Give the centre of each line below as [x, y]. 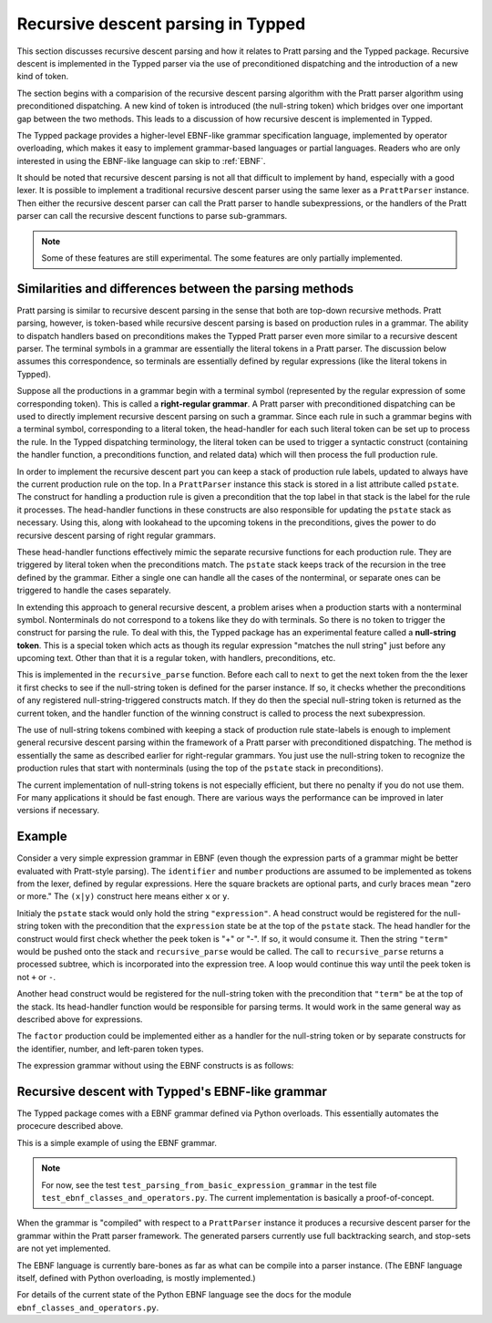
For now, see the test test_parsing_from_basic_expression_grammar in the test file [209, 1184]
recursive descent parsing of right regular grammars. [116, 535]
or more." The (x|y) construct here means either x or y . [123, 896]
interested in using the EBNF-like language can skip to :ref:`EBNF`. [141, 160]
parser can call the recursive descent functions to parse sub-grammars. [152, 216]
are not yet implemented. [64, 1248]
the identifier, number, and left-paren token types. [110, 1049]
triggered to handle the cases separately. [94, 590]
